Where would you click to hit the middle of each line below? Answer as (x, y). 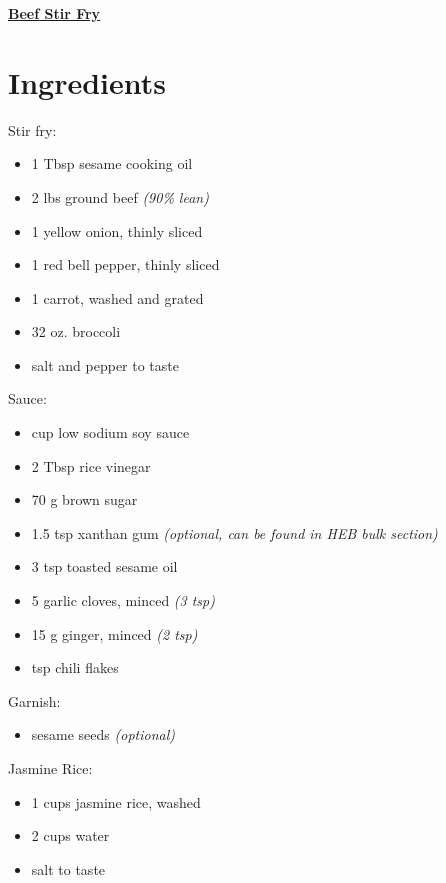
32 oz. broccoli (76, 331)
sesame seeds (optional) (103, 734)
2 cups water (70, 835)
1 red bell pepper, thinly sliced (125, 264)
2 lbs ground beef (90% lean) (120, 196)
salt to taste (68, 868)
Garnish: (34, 700)
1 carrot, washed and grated (117, 297)
